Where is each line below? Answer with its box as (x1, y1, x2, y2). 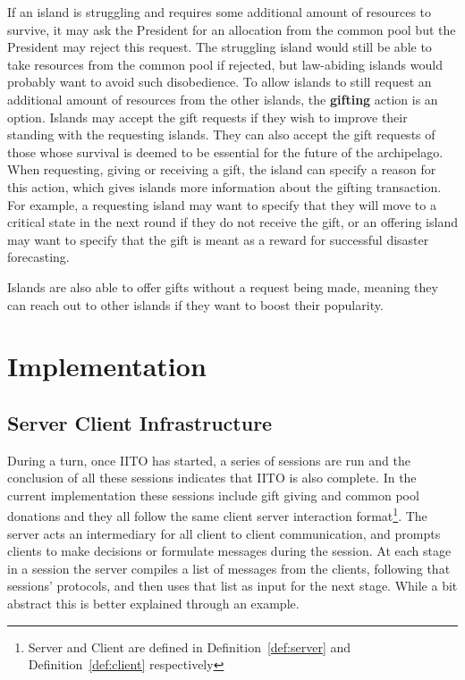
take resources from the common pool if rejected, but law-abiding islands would (7, 55, 443, 73)
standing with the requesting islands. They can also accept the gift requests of (7, 125, 435, 144)
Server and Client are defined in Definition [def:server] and (28, 637, 351, 656)
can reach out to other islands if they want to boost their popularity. (7, 295, 384, 314)
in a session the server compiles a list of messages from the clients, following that (7, 558, 451, 577)
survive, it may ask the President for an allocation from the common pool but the (7, 20, 456, 38)
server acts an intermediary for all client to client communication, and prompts (7, 524, 441, 542)
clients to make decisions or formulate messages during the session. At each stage (7, 541, 452, 560)
